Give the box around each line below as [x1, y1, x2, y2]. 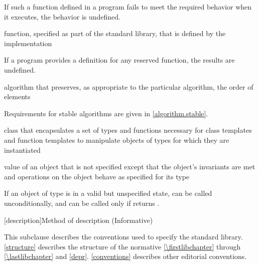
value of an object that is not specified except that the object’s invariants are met [4, 161, 255, 172]
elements [4, 91, 31, 102]
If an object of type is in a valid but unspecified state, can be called [4, 188, 212, 198]
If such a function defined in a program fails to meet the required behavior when [4, 2, 252, 12]
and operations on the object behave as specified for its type [4, 171, 190, 181]
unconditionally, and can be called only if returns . [4, 197, 160, 208]
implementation [4, 38, 52, 48]
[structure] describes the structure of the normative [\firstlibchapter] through [4, 241, 241, 251]
